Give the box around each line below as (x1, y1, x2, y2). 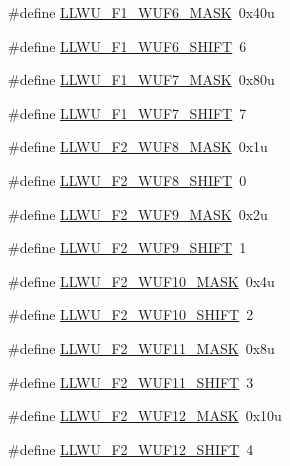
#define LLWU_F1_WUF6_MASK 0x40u (8, 2, 275, 22)
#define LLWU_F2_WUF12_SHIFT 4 (8, 438, 254, 459)
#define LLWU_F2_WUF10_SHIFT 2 (8, 304, 254, 325)
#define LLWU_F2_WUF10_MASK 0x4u (8, 270, 275, 291)
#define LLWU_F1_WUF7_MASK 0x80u (8, 69, 275, 90)
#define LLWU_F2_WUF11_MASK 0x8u (8, 337, 275, 358)
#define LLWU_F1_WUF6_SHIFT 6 (8, 35, 247, 56)
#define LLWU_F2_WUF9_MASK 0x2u (8, 203, 268, 224)
